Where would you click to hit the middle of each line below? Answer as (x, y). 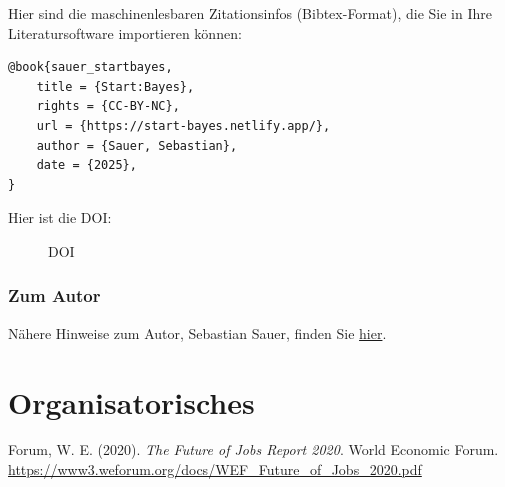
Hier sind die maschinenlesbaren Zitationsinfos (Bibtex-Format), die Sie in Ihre (250, 13)
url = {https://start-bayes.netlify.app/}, (183, 125)
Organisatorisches (131, 401)
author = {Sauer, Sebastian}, (137, 145)
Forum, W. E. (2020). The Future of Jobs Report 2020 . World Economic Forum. (253, 449)
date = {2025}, (86, 165)
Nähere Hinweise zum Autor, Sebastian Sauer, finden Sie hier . (197, 332)
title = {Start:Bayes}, (115, 86)
